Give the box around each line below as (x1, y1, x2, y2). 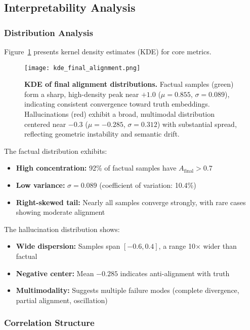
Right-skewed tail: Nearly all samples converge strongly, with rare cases (16, 196, 246, 207)
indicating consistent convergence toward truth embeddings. (24, 98, 210, 109)
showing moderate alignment (16, 207, 105, 217)
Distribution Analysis (4, 26, 93, 39)
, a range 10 (158, 241, 195, 251)
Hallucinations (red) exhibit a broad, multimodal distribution (24, 109, 215, 119)
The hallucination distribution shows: (4, 223, 120, 234)
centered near (24, 118, 66, 129)
